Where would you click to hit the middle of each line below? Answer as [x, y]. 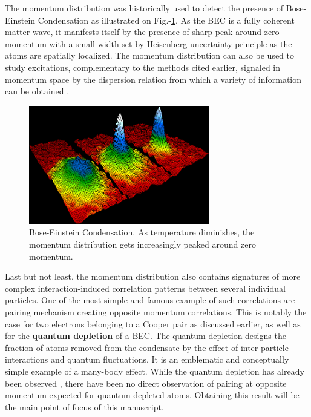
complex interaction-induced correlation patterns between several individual [145, 288]
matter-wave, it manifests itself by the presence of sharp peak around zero [142, 32]
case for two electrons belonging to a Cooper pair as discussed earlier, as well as [153, 323]
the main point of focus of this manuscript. [84, 406]
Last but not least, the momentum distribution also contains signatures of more [153, 276]
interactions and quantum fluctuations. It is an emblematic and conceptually [147, 359]
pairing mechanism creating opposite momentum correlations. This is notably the [156, 312]
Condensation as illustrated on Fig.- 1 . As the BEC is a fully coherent [166, 20]
